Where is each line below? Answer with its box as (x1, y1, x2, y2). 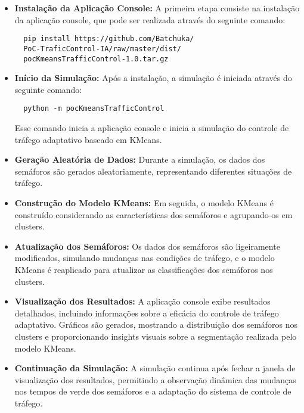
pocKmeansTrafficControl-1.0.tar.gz (23, 54, 169, 63)
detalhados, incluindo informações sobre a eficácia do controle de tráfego (14, 306, 279, 319)
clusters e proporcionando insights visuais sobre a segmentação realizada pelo (14, 330, 297, 342)
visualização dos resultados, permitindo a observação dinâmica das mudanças (14, 373, 296, 386)
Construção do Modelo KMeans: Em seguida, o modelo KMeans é (14, 196, 274, 209)
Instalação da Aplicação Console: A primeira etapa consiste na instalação (14, 2, 300, 14)
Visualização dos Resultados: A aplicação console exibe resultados (14, 295, 271, 308)
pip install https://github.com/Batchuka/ (23, 35, 194, 44)
